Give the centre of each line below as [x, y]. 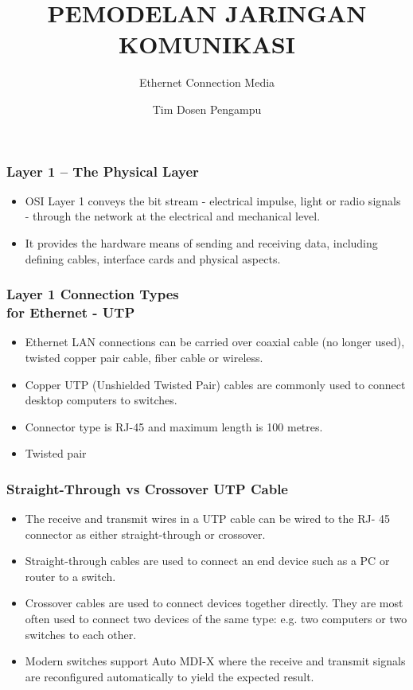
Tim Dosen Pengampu [207, 109]
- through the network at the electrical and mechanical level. [173, 216]
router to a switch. [70, 576]
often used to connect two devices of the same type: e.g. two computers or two [216, 619]
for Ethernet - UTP [71, 312]
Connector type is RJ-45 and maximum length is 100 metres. [174, 426]
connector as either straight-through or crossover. [145, 534]
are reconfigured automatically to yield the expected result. [169, 676]
